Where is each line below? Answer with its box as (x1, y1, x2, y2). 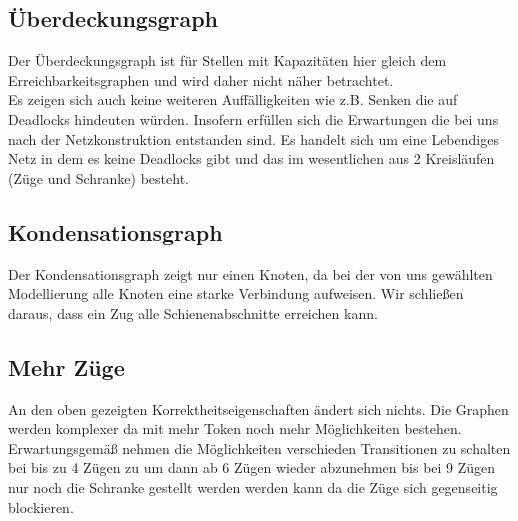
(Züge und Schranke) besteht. (8, 167, 189, 188)
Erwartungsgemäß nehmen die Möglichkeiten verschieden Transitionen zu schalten (8, 437, 511, 458)
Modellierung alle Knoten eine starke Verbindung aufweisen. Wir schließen (8, 283, 464, 304)
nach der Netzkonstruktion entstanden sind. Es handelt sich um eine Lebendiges (8, 128, 499, 149)
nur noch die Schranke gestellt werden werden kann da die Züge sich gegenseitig (8, 476, 498, 497)
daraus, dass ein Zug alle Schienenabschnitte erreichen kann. (8, 302, 378, 323)
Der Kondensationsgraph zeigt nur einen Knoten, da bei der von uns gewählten (8, 263, 493, 284)
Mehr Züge (8, 351, 125, 382)
